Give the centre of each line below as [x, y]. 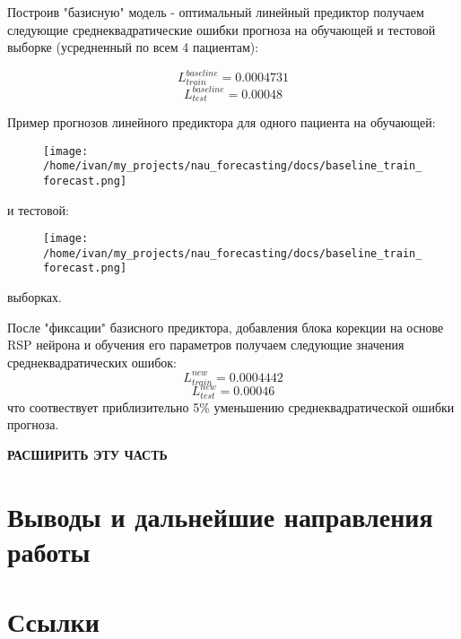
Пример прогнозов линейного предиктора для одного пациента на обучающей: [222, 121]
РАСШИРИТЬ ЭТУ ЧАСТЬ [87, 454]
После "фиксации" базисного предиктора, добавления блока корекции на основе [226, 327]
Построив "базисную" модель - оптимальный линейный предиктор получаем [216, 12]
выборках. [35, 297]
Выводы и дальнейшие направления [220, 516]
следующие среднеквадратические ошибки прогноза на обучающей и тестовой [222, 29]
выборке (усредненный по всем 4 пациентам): [133, 47]
